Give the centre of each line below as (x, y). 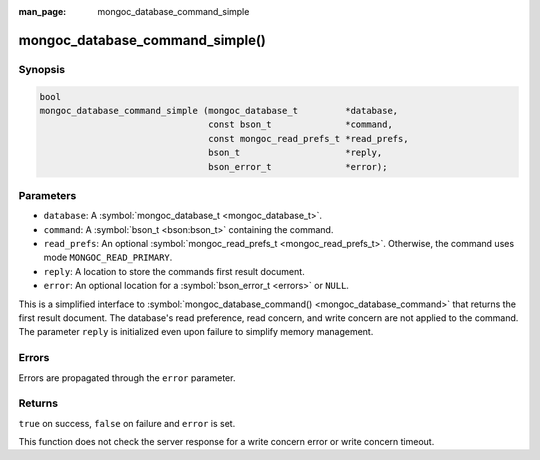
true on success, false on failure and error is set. (127, 423)
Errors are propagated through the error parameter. (127, 377)
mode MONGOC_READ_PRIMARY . (108, 257)
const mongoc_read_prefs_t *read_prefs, (308, 138)
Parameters (47, 195)
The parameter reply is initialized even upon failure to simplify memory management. (196, 332)
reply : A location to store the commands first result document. (174, 271)
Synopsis (41, 69)
